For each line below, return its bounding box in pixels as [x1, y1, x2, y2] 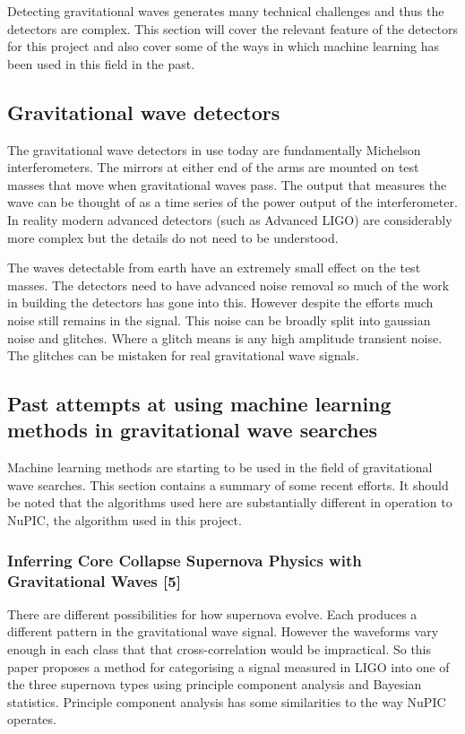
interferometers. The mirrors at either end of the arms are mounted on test [7, 158, 419, 177]
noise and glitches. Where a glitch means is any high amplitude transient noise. [7, 328, 443, 347]
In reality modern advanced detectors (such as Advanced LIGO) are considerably [7, 210, 452, 229]
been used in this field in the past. [7, 54, 195, 73]
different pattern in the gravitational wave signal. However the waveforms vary [7, 622, 439, 641]
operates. [7, 710, 56, 729]
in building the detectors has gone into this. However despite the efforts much [7, 293, 434, 312]
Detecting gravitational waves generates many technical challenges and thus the [7, 2, 444, 20]
